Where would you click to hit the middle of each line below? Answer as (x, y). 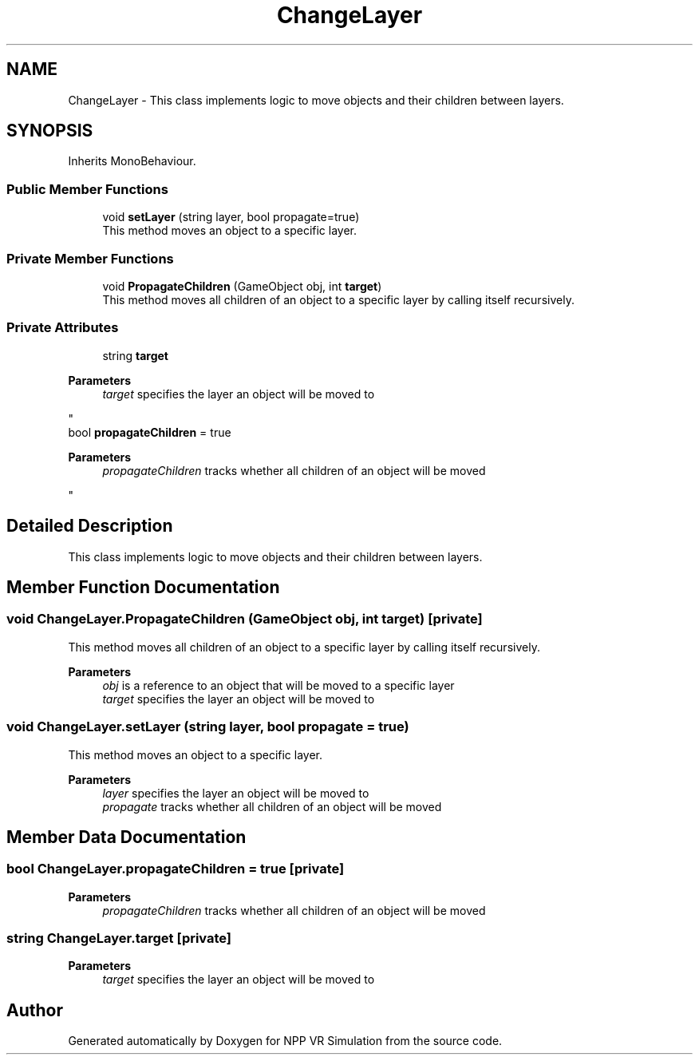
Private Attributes (63, 328)
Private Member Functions (90, 258)
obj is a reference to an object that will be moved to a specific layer (278, 685)
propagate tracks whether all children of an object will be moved (272, 806)
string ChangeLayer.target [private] (119, 938)
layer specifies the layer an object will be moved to (236, 793)
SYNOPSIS (50, 131)
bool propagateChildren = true (150, 432)
